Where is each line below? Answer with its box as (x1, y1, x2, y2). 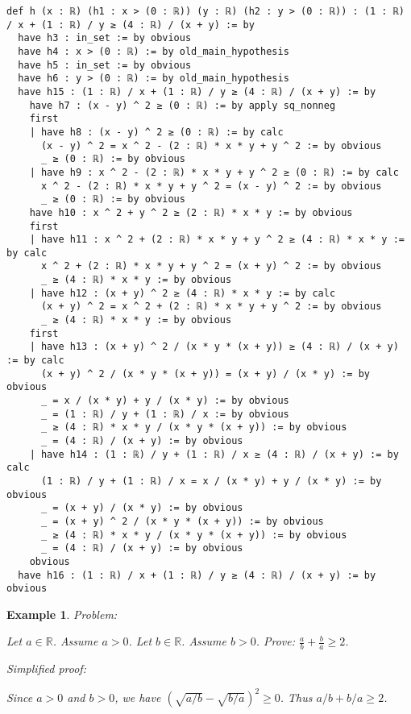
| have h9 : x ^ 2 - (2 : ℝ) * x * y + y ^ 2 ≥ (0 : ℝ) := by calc (29, 166, 399, 178)
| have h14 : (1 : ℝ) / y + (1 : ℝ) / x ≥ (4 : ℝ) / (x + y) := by (29, 448, 399, 460)
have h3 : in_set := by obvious (18, 32, 192, 44)
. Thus (280, 689, 313, 706)
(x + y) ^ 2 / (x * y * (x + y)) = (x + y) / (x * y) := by (40, 367, 371, 380)
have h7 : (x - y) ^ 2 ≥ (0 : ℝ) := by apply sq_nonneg (29, 99, 336, 111)
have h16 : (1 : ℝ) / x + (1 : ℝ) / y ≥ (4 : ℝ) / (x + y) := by (18, 569, 376, 581)
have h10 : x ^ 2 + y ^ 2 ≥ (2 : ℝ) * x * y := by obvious (29, 206, 353, 218)
